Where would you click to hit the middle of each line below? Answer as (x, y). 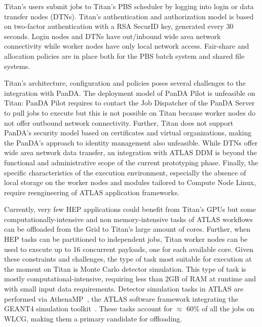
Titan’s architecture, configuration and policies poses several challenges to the (125, 83)
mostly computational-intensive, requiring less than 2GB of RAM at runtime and (130, 279)
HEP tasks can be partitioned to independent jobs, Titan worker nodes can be (126, 239)
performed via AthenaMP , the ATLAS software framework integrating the (121, 298)
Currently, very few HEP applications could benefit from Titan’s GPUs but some (130, 209)
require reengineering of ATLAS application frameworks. (92, 192)
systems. (17, 66)
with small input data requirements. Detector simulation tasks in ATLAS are (124, 289)
